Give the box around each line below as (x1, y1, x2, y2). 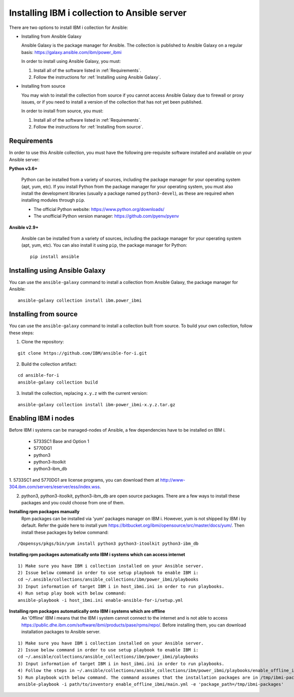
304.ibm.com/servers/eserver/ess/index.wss (9, 484, 100, 490)
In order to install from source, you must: (21, 108, 104, 114)
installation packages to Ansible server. (21, 629, 100, 635)
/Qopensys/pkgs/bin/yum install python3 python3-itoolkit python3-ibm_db (18, 541, 199, 546)
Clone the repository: (21, 339, 64, 345)
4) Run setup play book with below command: (18, 591, 127, 596)
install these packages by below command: (21, 529, 109, 535)
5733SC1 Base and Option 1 (33, 438, 89, 444)
